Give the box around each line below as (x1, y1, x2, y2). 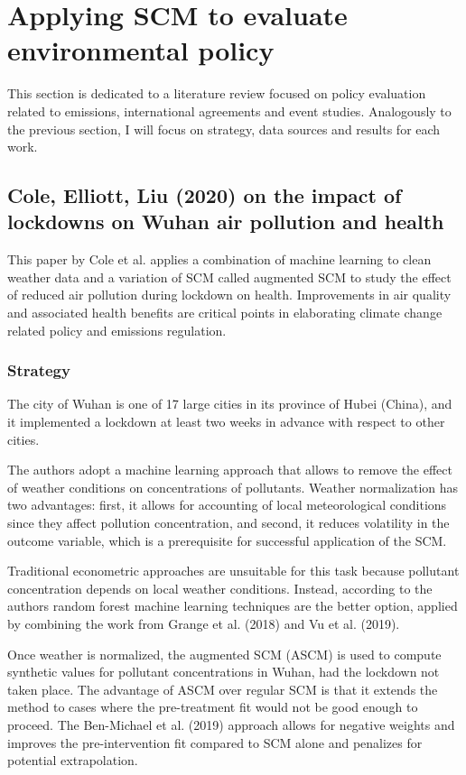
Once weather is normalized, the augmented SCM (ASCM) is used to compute (7, 644, 442, 663)
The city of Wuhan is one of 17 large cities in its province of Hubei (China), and (7, 394, 452, 413)
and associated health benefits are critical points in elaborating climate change (7, 303, 443, 322)
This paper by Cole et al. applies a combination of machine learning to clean (7, 250, 432, 269)
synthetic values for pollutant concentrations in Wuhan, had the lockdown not (7, 662, 440, 681)
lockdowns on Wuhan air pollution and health (7, 208, 444, 235)
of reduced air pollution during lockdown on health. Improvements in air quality (7, 285, 452, 304)
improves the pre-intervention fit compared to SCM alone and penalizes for (7, 733, 423, 752)
